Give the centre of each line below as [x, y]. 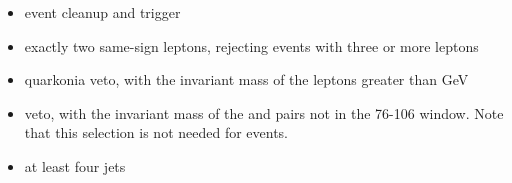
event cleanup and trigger [102, 12]
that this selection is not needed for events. [156, 132]
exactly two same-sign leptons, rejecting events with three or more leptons [251, 45]
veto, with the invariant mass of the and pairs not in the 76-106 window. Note [264, 112]
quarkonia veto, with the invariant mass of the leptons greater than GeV [246, 79]
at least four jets [75, 165]
